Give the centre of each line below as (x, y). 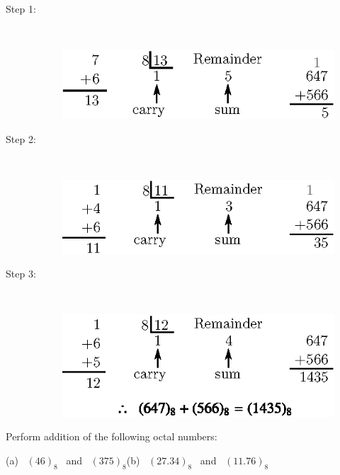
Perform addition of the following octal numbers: (112, 436)
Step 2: (21, 138)
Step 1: (21, 8)
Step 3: (21, 273)
